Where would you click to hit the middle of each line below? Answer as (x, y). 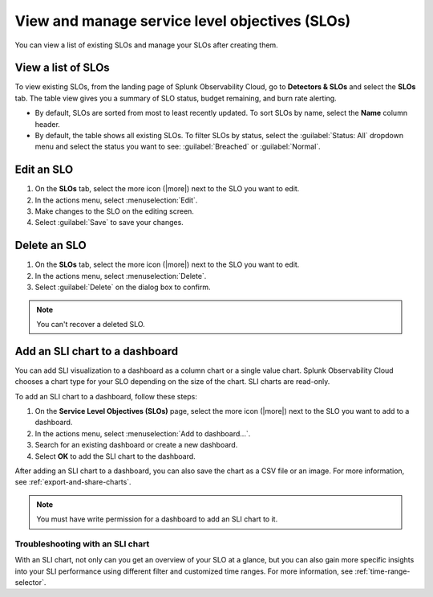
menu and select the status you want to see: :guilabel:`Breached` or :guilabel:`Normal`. (178, 147)
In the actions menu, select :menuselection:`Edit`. (116, 200)
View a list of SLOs (62, 68)
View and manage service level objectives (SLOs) (183, 21)
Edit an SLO (44, 170)
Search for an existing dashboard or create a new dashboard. (136, 445)
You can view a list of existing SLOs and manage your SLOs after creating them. (146, 45)
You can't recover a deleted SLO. (91, 324)
